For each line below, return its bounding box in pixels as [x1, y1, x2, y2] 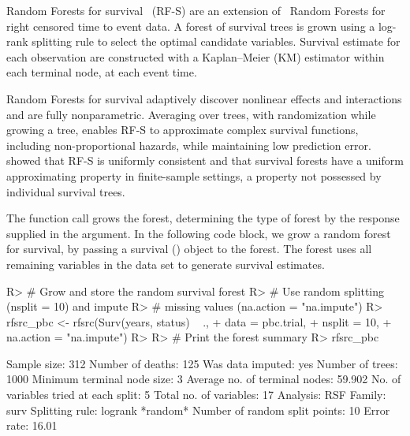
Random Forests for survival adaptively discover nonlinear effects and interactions [6, 90, 402, 106]
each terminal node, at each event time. [6, 64, 197, 80]
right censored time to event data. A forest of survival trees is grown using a [6, 17, 375, 34]
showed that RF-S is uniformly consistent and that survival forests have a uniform [6, 152, 404, 169]
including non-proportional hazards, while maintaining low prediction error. [6, 136, 371, 153]
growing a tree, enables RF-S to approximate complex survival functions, [6, 121, 359, 138]
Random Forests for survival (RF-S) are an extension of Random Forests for [6, 2, 386, 18]
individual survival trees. [6, 183, 125, 199]
